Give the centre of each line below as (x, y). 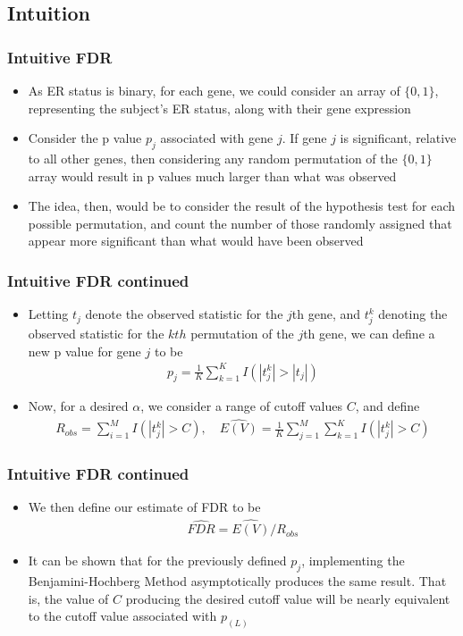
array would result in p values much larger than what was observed (212, 176)
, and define (387, 406)
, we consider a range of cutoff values (241, 406)
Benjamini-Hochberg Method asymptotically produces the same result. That (237, 580)
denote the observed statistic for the (184, 314)
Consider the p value (85, 138)
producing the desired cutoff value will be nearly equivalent (288, 598)
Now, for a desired (78, 406)
